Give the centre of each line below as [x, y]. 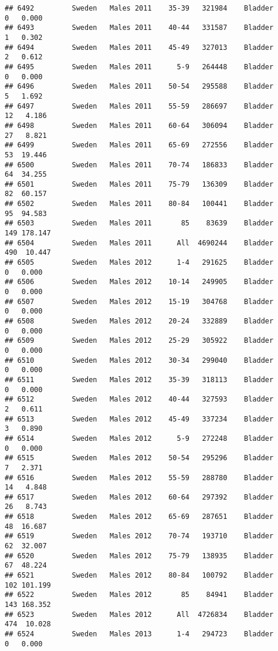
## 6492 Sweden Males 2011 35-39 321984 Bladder [139, 8]
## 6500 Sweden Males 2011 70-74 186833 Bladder [139, 165]
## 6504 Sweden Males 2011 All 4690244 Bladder [139, 243]
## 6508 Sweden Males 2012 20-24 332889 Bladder [139, 321]
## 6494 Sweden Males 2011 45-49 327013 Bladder [139, 47]
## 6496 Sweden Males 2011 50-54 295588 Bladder [139, 87]
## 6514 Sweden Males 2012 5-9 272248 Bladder [139, 438]
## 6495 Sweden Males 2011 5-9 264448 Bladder [139, 67]
